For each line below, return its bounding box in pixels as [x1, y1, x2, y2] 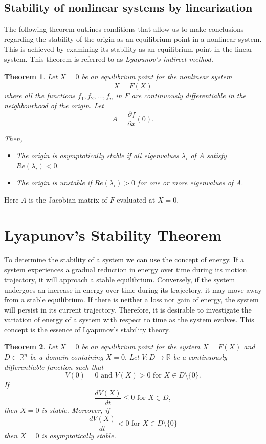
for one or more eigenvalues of [138, 177, 234, 188]
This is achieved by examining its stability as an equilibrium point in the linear [4, 43, 253, 54]
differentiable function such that [4, 361, 104, 372]
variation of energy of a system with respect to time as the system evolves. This [4, 314, 254, 325]
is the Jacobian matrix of [29, 194, 107, 205]
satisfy [207, 150, 227, 161]
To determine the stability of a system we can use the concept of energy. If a [4, 254, 244, 264]
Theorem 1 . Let [4, 71, 58, 81]
